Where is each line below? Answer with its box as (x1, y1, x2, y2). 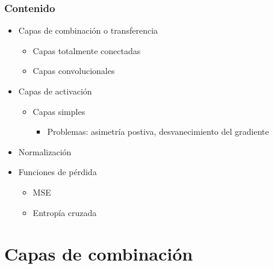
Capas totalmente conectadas (33, 44, 141, 57)
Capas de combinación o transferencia (18, 24, 158, 37)
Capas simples (33, 105, 86, 117)
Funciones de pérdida (18, 165, 97, 178)
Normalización (18, 145, 72, 158)
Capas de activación (18, 85, 92, 97)
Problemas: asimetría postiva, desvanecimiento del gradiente (47, 125, 269, 138)
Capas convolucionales (33, 64, 115, 77)
